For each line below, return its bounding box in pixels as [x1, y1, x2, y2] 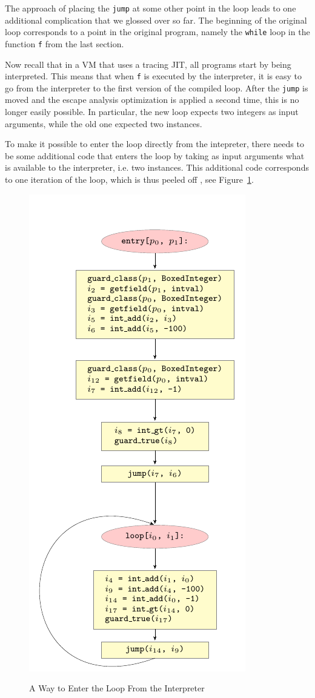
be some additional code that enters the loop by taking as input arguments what [5, 149, 305, 162]
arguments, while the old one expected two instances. [5, 117, 202, 130]
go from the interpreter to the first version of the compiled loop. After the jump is [5, 81, 308, 94]
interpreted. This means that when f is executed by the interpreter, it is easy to [5, 70, 302, 82]
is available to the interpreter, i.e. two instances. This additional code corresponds [5, 161, 309, 174]
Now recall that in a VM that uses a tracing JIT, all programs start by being [5, 58, 291, 70]
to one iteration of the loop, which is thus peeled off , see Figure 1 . [5, 173, 254, 186]
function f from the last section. [5, 37, 124, 50]
